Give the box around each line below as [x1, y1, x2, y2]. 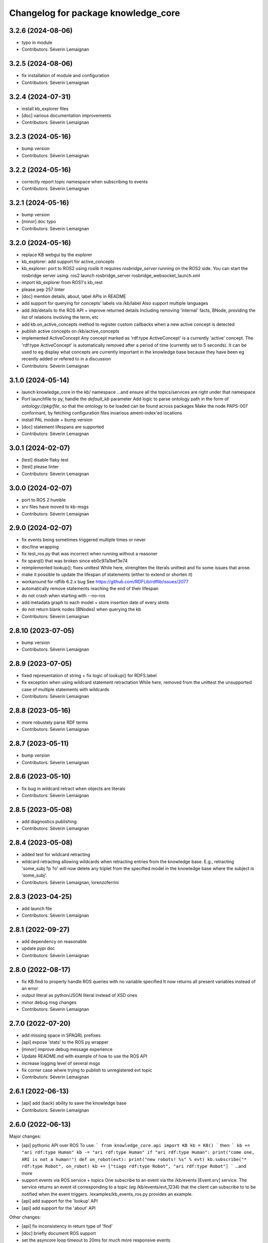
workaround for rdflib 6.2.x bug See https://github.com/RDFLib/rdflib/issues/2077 [21, 578, 189, 584]
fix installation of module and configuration [21, 73, 109, 79]
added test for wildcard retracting [21, 852, 90, 858]
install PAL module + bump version [21, 417, 93, 423]
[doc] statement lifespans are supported [21, 424, 104, 430]
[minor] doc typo [21, 219, 57, 225]
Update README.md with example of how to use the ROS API [21, 1053, 147, 1059]
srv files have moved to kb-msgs [21, 504, 89, 510]
